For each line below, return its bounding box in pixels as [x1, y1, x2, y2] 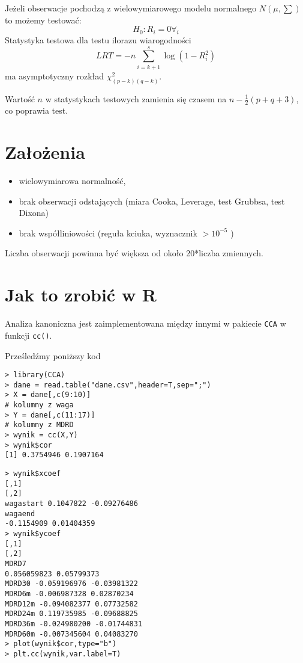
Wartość [5, 92, 35, 105]
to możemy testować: [5, 13, 82, 26]
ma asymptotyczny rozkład [5, 69, 104, 82]
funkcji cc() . [5, 328, 52, 341]
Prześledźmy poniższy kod [5, 349, 101, 362]
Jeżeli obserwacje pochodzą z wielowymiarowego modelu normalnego [5, 2, 257, 14]
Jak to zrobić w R [5, 282, 157, 307]
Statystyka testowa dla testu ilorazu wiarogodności [5, 33, 191, 46]
